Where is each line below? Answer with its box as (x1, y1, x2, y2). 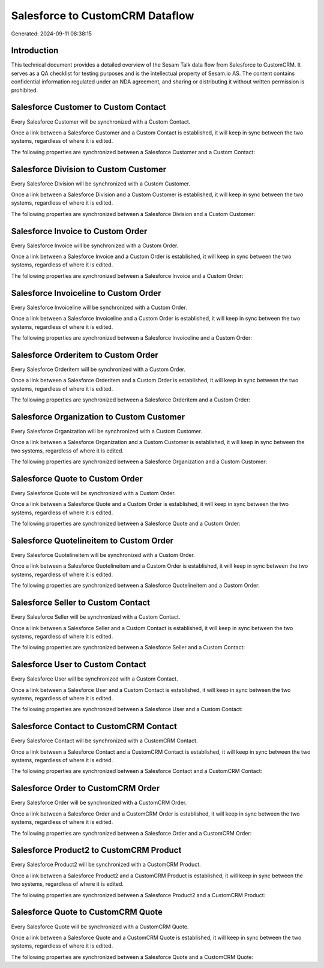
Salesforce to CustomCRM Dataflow (11, 9, 194, 22)
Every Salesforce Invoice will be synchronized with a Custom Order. (11, 242, 179, 249)
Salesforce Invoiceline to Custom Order (11, 288, 161, 298)
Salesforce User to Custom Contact (11, 660, 146, 670)
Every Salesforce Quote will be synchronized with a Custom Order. (11, 490, 176, 496)
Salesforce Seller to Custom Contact (11, 598, 150, 608)
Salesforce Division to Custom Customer (11, 164, 167, 174)
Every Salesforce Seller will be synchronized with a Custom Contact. (11, 613, 181, 621)
